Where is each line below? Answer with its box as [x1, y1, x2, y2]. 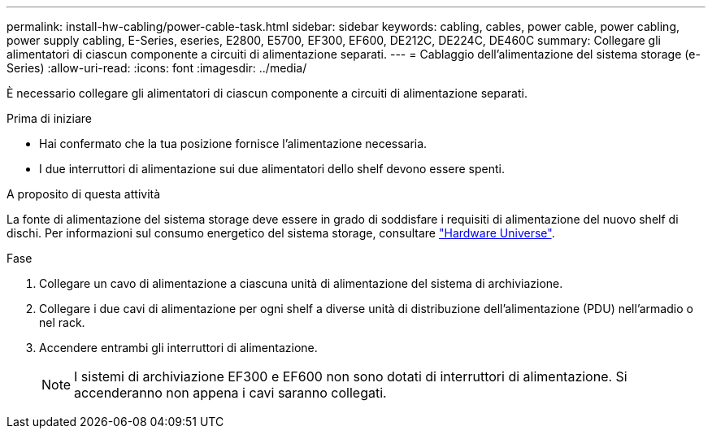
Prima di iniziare [7, 111, 92, 125]
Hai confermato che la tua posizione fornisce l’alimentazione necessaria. [39, 137, 428, 150]
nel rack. [39, 315, 85, 329]
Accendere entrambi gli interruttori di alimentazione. [39, 341, 318, 355]
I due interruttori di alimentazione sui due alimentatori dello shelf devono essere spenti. [39, 162, 505, 176]
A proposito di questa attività [7, 187, 161, 201]
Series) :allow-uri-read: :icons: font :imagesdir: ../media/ [7, 61, 307, 75]
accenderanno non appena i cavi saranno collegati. [74, 385, 387, 401]
